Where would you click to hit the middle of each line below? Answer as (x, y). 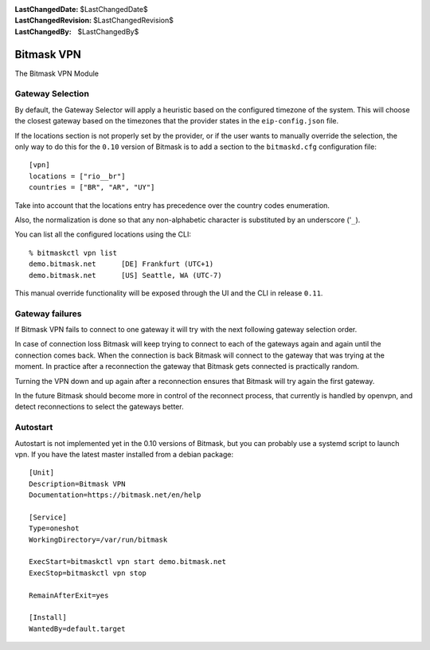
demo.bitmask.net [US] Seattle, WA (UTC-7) (125, 275)
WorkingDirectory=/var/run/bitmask (98, 539)
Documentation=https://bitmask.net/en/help (115, 495)
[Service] (48, 517)
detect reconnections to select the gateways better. (99, 407)
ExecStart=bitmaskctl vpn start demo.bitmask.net (128, 562)
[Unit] (42, 473)
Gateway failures (48, 313)
